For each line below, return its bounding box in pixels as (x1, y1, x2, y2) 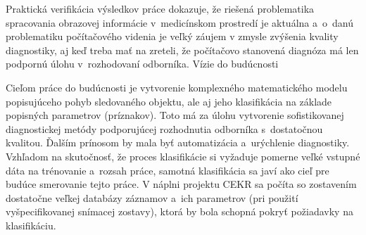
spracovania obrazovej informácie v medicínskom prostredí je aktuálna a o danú (6, 15, 353, 30)
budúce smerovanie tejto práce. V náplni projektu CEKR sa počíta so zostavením (6, 177, 357, 191)
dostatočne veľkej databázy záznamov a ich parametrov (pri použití (6, 190, 298, 205)
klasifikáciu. (6, 217, 56, 232)
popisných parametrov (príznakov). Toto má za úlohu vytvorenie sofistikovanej (6, 108, 344, 122)
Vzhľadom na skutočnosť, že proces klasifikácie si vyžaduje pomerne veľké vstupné (6, 148, 360, 163)
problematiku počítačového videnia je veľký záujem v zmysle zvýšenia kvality (6, 29, 339, 44)
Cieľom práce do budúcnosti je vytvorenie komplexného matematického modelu (6, 80, 348, 94)
